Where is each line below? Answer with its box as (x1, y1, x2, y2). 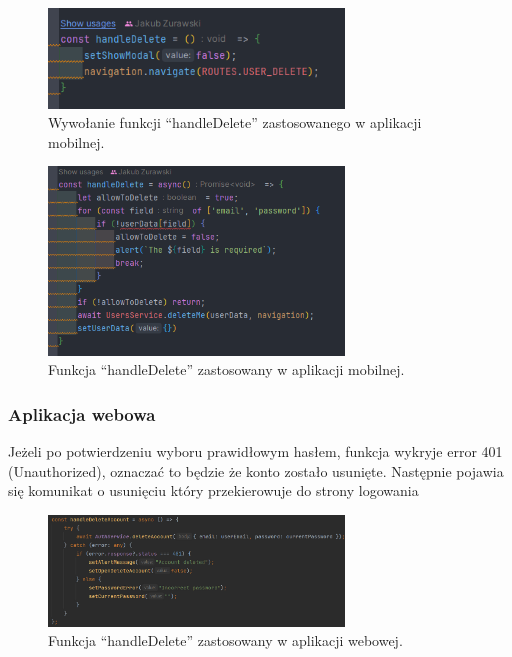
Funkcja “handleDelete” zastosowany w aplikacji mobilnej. (48, 359, 405, 380)
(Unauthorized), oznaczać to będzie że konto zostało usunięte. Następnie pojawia (8, 460, 504, 481)
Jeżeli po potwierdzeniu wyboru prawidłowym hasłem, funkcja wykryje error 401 (8, 441, 503, 462)
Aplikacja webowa (8, 401, 156, 426)
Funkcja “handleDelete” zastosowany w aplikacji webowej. (48, 630, 403, 651)
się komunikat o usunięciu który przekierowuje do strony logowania (8, 480, 419, 501)
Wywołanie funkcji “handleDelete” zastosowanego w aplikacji (48, 112, 422, 133)
